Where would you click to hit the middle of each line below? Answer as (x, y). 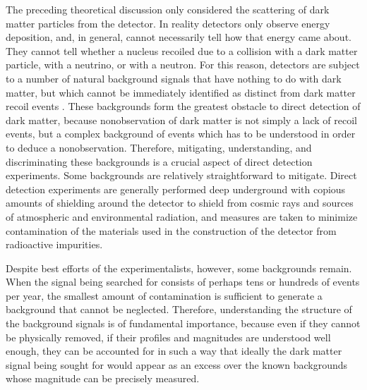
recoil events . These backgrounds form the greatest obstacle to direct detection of (183, 106)
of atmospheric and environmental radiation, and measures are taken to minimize (182, 216)
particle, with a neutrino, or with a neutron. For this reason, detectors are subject (183, 65)
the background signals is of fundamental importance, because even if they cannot (183, 323)
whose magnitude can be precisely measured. (103, 378)
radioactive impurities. (54, 244)
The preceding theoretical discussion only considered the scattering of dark (168, 9)
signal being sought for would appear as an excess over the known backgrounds (177, 364)
